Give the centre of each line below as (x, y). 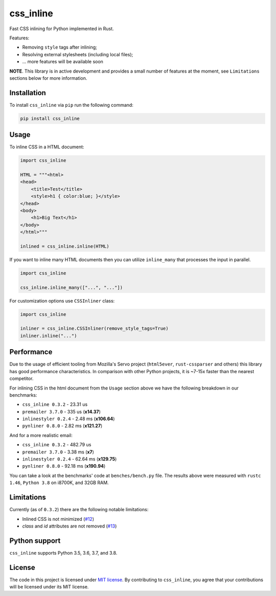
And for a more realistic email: (41, 435)
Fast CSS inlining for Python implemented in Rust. (62, 29)
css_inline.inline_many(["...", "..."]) (71, 287)
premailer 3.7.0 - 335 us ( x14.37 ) (61, 411)
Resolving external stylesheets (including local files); (78, 54)
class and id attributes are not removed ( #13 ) (70, 526)
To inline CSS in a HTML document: (47, 147)
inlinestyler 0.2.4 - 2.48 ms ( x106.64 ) (68, 419)
